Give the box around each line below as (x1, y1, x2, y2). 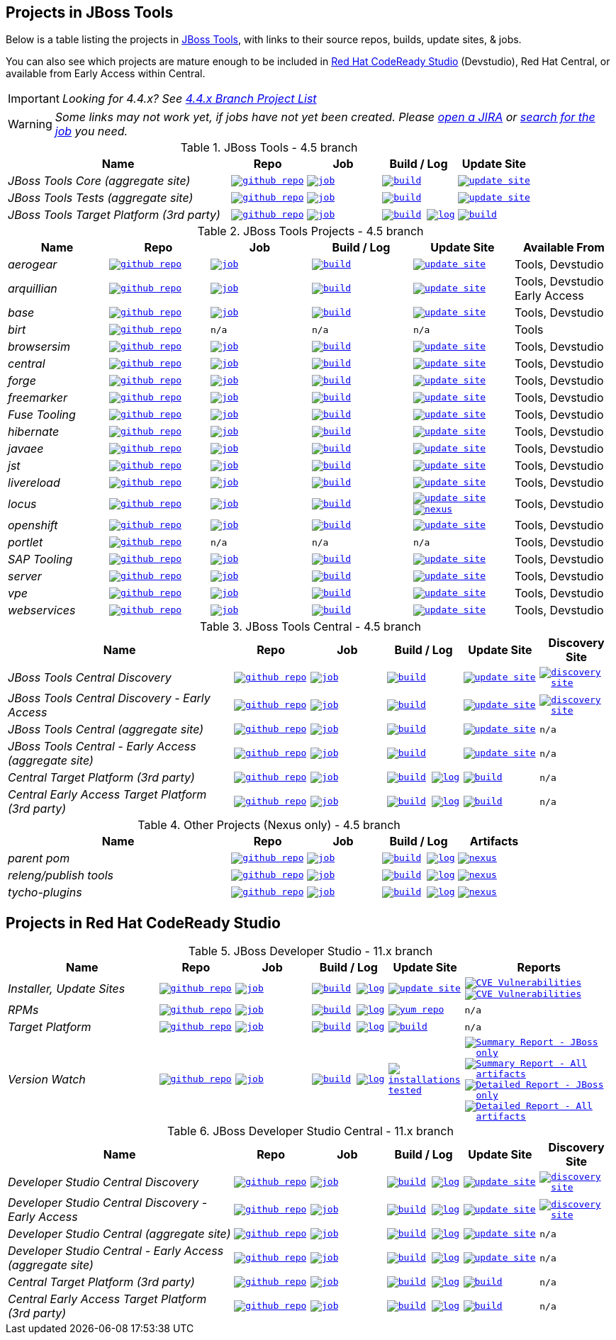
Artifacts (469, 834, 519, 849)
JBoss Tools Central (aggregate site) (8, 722, 204, 737)
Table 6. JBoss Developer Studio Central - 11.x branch (167, 1124, 454, 1139)
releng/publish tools (8, 868, 113, 883)
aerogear (8, 257, 57, 272)
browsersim (8, 339, 70, 354)
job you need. (55, 124, 128, 139)
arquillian (8, 281, 57, 296)
